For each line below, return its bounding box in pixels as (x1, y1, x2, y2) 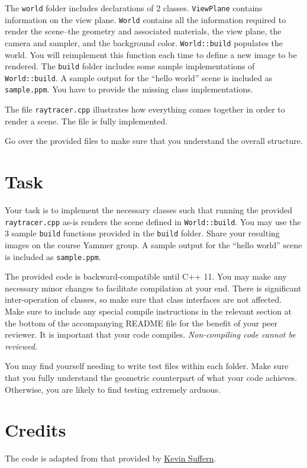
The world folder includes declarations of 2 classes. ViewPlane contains (5, 2, 263, 14)
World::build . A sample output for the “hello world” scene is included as (5, 71, 273, 84)
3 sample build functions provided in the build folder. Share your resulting (5, 227, 280, 239)
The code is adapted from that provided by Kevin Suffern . (5, 452, 216, 464)
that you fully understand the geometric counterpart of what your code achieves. (5, 371, 298, 383)
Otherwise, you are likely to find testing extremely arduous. (5, 383, 221, 395)
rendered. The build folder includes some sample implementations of (5, 60, 255, 72)
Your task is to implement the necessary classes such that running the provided (5, 204, 293, 216)
